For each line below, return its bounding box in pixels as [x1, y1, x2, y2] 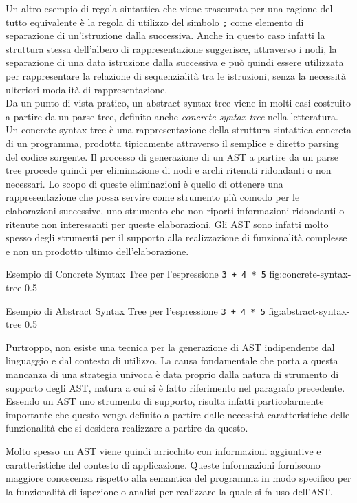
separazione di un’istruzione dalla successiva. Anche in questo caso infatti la [6, 28, 325, 43]
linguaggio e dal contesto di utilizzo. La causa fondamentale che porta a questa [6, 353, 338, 368]
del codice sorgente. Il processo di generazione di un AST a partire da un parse [6, 149, 338, 164]
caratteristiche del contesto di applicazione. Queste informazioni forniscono [6, 457, 321, 471]
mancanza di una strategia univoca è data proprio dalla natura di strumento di [6, 367, 339, 381]
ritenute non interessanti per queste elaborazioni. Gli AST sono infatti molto [6, 216, 329, 231]
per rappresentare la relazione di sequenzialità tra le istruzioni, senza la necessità [6, 69, 346, 83]
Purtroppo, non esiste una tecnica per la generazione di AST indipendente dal [6, 339, 335, 354]
